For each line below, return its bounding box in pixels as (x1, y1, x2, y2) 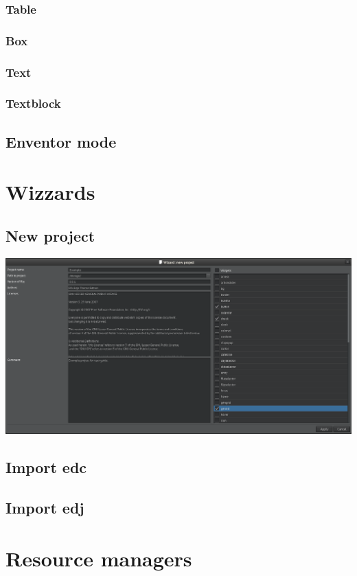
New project (5, 224, 95, 246)
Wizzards (5, 178, 95, 206)
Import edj (5, 496, 84, 518)
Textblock (5, 95, 61, 112)
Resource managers (5, 544, 192, 572)
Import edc (5, 457, 87, 478)
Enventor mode (5, 130, 117, 152)
